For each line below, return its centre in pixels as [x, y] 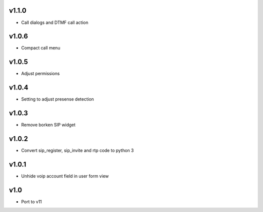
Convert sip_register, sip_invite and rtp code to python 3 [77, 150]
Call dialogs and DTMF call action [55, 22]
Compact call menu [41, 48]
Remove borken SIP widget [48, 125]
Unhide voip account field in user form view [65, 176]
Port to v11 [32, 201]
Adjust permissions [40, 74]
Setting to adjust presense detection [58, 99]
